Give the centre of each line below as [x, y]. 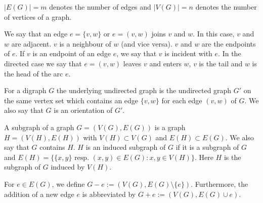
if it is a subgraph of [207, 147]
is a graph [170, 127]
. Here [204, 157]
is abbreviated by [109, 194]
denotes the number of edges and [100, 7]
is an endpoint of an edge [72, 53]
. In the [230, 53]
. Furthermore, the [220, 184]
